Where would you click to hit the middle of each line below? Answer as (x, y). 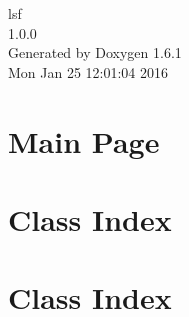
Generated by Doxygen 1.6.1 (95, 52)
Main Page (84, 140)
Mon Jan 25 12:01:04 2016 (88, 71)
